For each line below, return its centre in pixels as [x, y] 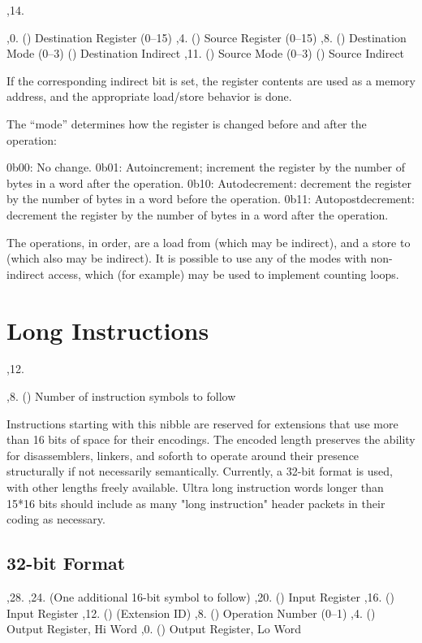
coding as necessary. [56, 519]
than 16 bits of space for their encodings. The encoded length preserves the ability [211, 439]
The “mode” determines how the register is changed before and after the [187, 123]
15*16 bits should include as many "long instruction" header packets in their [196, 503]
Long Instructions [108, 330]
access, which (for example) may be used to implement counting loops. [224, 274]
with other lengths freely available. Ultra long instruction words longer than [195, 487]
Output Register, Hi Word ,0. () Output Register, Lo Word [154, 629]
